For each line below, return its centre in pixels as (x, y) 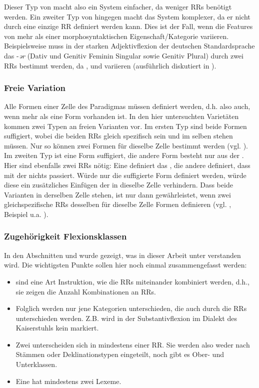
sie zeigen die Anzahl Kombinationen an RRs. (86, 291)
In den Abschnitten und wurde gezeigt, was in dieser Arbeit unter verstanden (122, 255)
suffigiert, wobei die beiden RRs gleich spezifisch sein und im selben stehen (118, 136)
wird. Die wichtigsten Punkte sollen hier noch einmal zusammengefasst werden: (125, 265)
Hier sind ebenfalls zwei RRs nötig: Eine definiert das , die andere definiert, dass (127, 165)
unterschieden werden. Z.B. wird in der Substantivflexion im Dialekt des (126, 318)
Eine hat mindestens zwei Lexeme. (68, 381)
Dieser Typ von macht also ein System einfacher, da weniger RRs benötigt (118, 6)
